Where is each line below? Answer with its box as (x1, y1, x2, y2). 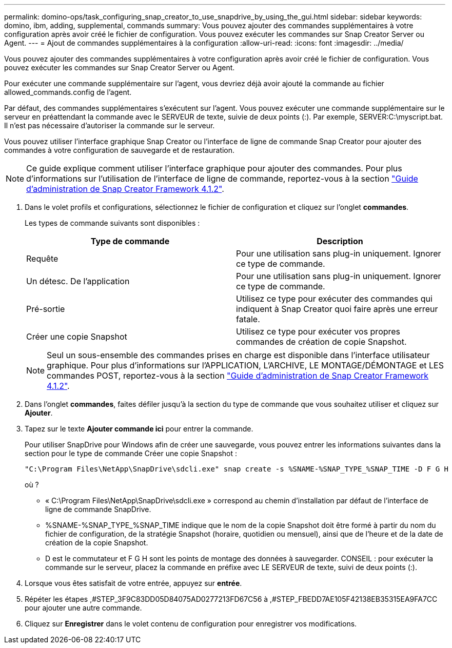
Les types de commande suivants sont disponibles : (25, 219, 200, 227)
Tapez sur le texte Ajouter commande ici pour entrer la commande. (25, 424, 253, 433)
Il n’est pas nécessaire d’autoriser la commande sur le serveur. (4, 121, 215, 130)
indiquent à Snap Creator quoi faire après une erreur (236, 304, 438, 314)
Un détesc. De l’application (26, 276, 130, 286)
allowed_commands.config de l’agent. (4, 88, 132, 96)
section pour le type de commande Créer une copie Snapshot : (25, 449, 238, 458)
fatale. (236, 314, 260, 324)
